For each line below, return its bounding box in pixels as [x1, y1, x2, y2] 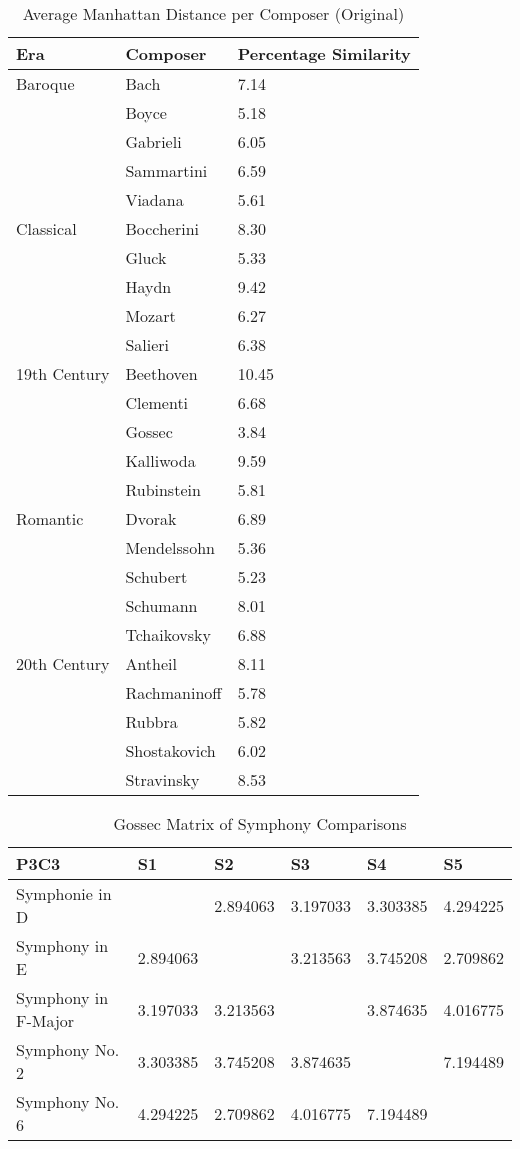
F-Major [16, 1009, 75, 1032]
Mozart [125, 304, 176, 327]
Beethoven [125, 362, 198, 385]
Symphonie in [16, 882, 112, 905]
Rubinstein [125, 478, 201, 501]
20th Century [16, 652, 110, 675]
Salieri [125, 333, 170, 356]
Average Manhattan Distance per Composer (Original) [22, 2, 405, 25]
